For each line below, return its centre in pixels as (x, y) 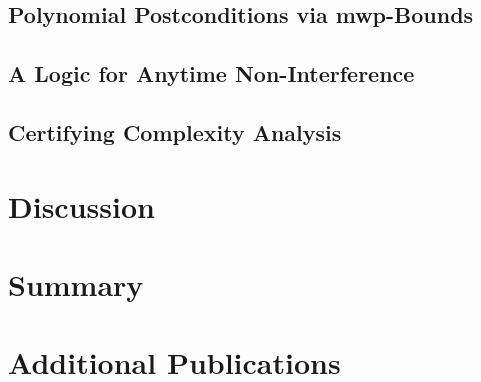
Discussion (81, 205)
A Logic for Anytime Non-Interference (211, 73)
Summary (76, 283)
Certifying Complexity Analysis (175, 131)
